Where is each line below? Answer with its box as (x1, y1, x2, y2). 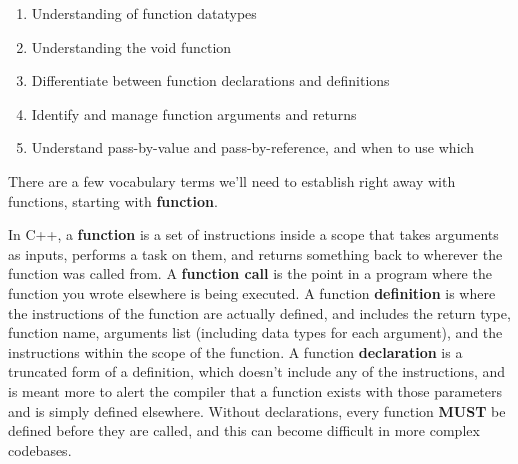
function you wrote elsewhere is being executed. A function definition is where (8, 282, 496, 303)
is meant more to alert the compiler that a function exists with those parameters (8, 380, 503, 401)
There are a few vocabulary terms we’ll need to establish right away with (8, 170, 456, 191)
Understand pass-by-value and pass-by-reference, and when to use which (31, 137, 475, 158)
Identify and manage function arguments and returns (31, 103, 357, 124)
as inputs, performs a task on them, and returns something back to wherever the (8, 243, 503, 264)
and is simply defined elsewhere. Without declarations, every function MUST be (8, 400, 506, 421)
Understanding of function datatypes (31, 3, 257, 23)
